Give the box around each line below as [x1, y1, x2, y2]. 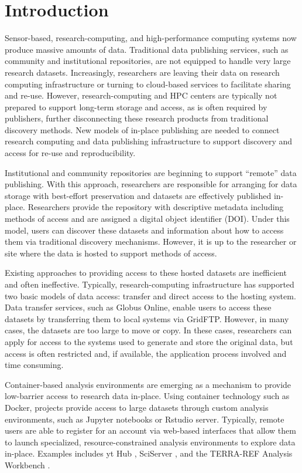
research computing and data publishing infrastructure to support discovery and [5, 135, 293, 147]
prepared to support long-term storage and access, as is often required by [5, 100, 267, 113]
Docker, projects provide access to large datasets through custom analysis [5, 401, 269, 413]
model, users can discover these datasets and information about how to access [5, 224, 284, 236]
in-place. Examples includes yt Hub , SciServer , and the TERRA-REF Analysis [5, 447, 293, 460]
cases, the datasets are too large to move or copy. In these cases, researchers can [5, 324, 292, 336]
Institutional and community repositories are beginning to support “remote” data [5, 166, 297, 178]
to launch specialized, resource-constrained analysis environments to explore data [5, 435, 296, 448]
